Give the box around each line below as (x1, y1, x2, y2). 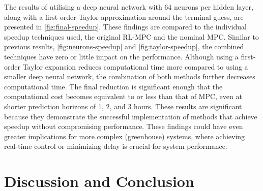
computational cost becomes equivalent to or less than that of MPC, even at (4, 91, 242, 102)
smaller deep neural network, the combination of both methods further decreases (4, 71, 255, 82)
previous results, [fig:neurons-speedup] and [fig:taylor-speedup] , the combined (4, 41, 244, 52)
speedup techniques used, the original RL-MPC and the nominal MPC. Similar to (4, 31, 259, 42)
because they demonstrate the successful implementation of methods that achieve (4, 111, 257, 121)
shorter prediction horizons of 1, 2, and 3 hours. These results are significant (4, 101, 242, 111)
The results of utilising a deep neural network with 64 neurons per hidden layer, (4, 2, 253, 12)
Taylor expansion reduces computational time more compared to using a (22, 61, 248, 72)
